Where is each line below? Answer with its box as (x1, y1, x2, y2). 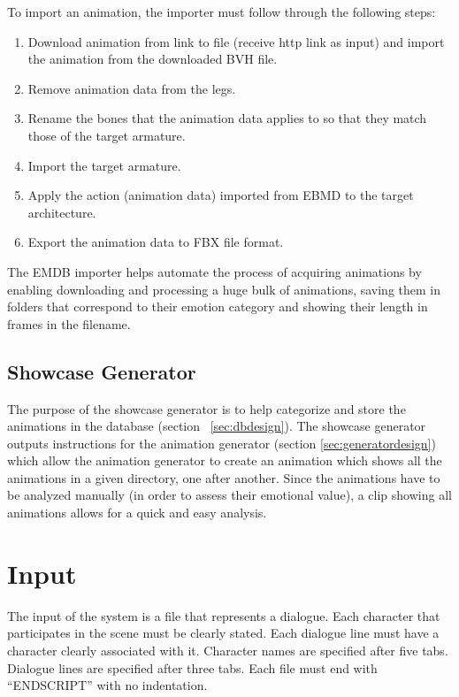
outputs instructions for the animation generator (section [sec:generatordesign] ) (7, 433, 436, 452)
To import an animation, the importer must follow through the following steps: (7, 3, 436, 20)
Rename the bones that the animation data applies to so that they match (27, 109, 427, 127)
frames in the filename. (7, 314, 131, 333)
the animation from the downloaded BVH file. (27, 50, 278, 68)
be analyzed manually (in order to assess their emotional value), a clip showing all (7, 486, 452, 504)
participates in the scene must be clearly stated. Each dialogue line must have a (7, 624, 440, 642)
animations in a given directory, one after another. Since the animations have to (7, 468, 440, 486)
